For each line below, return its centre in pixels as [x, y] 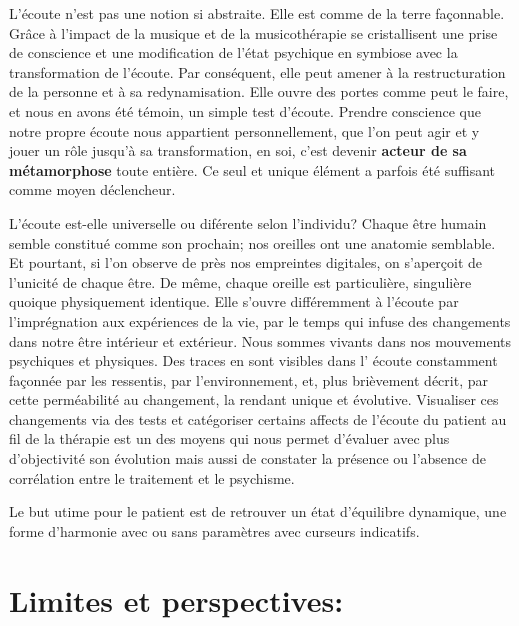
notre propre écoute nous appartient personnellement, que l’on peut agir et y [244, 130]
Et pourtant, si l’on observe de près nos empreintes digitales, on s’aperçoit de [246, 262]
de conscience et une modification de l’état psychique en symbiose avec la [233, 52]
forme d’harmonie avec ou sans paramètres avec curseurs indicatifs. [214, 530]
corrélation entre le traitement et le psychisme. [152, 477]
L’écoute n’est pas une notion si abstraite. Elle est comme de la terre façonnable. [257, 13]
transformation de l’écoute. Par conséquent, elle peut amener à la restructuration [257, 71]
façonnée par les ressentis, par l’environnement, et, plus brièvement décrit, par [248, 379]
